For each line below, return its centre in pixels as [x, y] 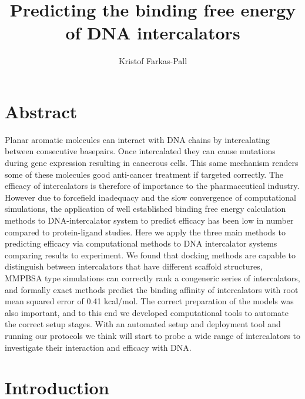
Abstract [41, 111]
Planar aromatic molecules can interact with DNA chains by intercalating [138, 139]
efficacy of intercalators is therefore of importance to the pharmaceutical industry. [152, 186]
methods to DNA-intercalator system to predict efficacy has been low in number [149, 220]
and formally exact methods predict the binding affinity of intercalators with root [152, 289]
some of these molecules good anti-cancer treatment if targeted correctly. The [144, 174]
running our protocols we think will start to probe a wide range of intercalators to [153, 335]
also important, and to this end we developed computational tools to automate [147, 312]
